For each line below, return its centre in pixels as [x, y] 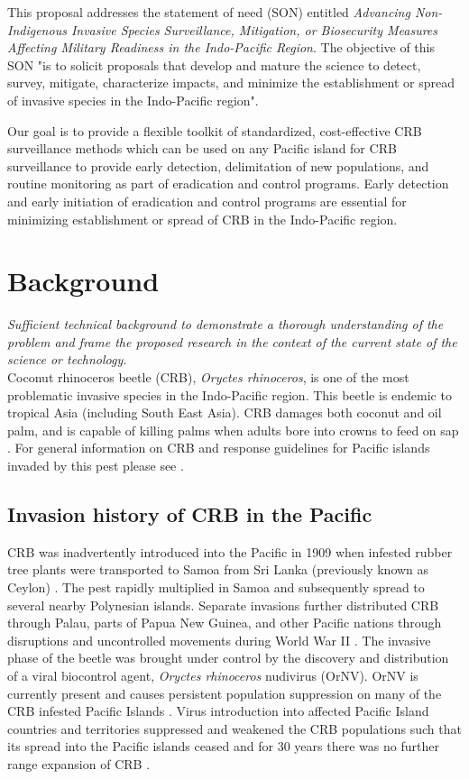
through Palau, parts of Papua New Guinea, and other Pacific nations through [225, 623]
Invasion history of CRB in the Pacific [190, 513]
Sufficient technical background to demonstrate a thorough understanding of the [225, 324]
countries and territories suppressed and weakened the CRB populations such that [234, 728]
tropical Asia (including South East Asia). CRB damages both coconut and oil [225, 412]
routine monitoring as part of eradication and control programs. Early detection [228, 183]
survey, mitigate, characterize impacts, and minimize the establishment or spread [231, 82]
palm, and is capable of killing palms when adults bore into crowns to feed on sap [233, 430]
